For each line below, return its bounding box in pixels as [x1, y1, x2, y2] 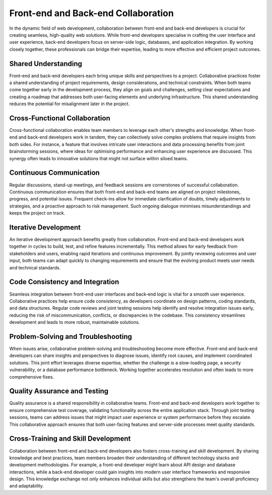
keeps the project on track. [9, 210, 65, 216]
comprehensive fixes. [9, 374, 54, 380]
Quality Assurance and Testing [9, 387, 108, 395]
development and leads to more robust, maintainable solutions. [9, 319, 141, 325]
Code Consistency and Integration [9, 277, 119, 287]
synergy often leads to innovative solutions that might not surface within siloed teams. [9, 155, 188, 161]
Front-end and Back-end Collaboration [9, 8, 174, 19]
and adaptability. [9, 483, 44, 489]
